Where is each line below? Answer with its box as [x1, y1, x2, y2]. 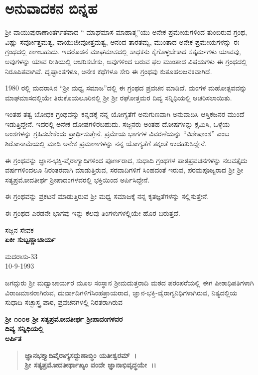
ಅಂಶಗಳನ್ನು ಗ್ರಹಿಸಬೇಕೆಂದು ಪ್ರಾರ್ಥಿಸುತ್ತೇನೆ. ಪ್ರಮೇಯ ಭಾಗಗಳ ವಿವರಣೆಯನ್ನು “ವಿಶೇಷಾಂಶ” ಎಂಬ [5, 128, 230, 139]
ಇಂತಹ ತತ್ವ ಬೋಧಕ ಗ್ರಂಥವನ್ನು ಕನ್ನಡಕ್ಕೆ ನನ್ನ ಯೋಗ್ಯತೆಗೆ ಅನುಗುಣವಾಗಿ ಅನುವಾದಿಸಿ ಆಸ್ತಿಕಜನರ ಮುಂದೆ [5, 109, 245, 119]
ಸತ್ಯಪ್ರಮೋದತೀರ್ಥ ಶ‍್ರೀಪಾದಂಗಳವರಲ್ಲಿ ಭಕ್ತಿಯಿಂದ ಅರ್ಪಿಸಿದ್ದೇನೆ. [5, 174, 150, 185]
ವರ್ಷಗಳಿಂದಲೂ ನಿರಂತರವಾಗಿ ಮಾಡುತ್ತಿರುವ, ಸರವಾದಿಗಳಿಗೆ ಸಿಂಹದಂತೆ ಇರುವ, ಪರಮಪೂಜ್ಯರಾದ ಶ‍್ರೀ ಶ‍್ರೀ [5, 165, 243, 175]
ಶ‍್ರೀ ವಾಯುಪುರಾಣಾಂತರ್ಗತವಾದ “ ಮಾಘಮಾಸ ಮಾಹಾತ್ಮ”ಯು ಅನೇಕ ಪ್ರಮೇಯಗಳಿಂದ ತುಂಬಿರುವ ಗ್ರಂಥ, [5, 27, 247, 37]
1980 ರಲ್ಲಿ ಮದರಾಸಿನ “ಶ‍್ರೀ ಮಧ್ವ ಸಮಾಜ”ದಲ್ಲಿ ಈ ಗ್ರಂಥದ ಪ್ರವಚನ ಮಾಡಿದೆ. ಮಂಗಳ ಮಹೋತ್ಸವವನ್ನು [5, 83, 247, 93]
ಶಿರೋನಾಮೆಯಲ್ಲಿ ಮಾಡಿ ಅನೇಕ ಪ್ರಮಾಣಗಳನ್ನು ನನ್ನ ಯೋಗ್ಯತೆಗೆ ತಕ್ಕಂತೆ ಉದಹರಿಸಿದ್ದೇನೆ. [5, 138, 207, 149]
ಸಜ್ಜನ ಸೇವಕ [5, 224, 34, 235]
